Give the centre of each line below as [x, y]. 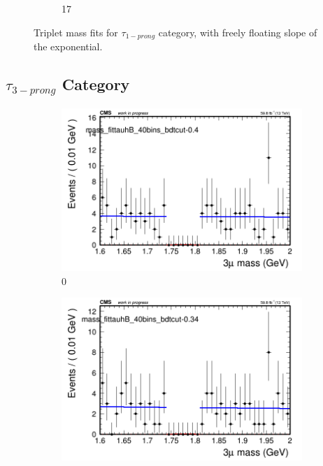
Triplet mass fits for [76, 32]
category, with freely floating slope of [238, 32]
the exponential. [68, 46]
